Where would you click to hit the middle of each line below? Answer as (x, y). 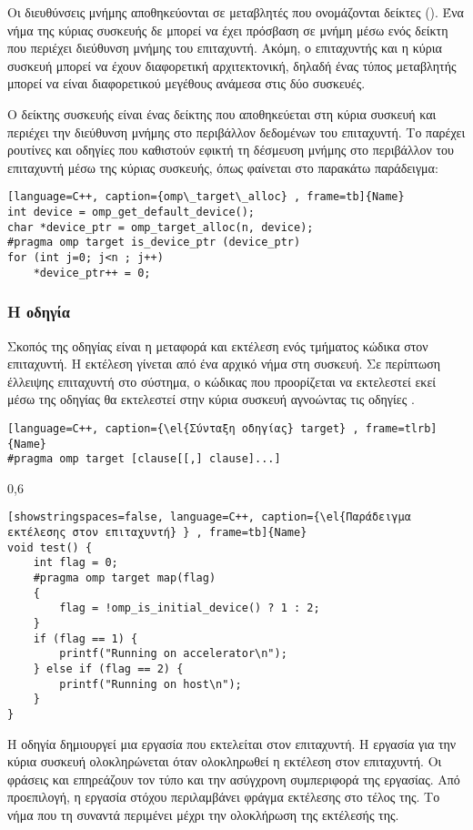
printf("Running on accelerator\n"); (173, 654)
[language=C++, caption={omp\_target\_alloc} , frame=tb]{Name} (206, 197)
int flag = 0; (75, 563)
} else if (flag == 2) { (108, 669)
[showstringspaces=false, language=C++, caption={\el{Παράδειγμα (209, 517)
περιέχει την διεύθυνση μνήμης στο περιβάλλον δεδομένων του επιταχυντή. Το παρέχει (236, 132)
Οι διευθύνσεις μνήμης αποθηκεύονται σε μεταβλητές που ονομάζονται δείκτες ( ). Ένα (236, 12)
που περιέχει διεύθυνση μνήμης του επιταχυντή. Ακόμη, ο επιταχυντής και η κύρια (225, 48)
